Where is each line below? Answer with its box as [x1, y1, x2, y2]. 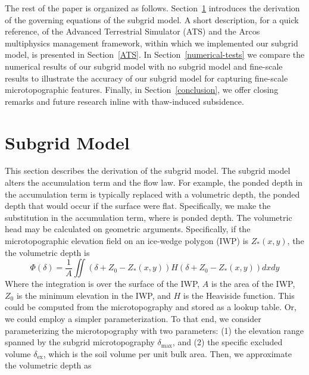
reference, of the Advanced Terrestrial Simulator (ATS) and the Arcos [5, 25, 260, 37]
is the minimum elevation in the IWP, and [16, 289, 171, 301]
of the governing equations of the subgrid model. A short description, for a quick [5, 13, 299, 26]
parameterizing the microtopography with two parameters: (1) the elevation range [5, 324, 304, 336]
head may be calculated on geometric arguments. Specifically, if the [5, 223, 251, 235]
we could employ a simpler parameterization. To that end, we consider [5, 312, 261, 324]
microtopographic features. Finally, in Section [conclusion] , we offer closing [5, 83, 279, 96]
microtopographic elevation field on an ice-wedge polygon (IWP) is [5, 235, 249, 247]
